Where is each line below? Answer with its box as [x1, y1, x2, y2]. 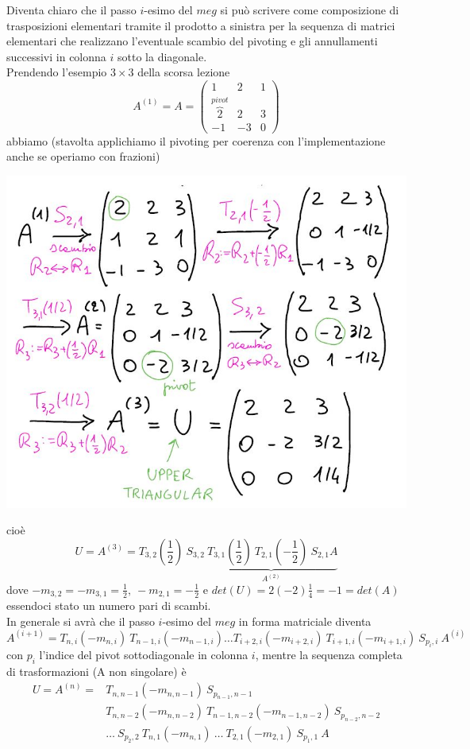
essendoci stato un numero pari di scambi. [6, 597, 211, 614]
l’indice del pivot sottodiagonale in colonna [39, 646, 248, 663]
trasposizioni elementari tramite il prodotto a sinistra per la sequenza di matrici [6, 17, 395, 33]
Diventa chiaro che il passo [6, 2, 137, 17]
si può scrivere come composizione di [220, 2, 399, 17]
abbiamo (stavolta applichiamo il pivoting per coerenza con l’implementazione [6, 132, 386, 149]
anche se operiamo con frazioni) [6, 148, 160, 165]
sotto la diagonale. [118, 48, 207, 64]
